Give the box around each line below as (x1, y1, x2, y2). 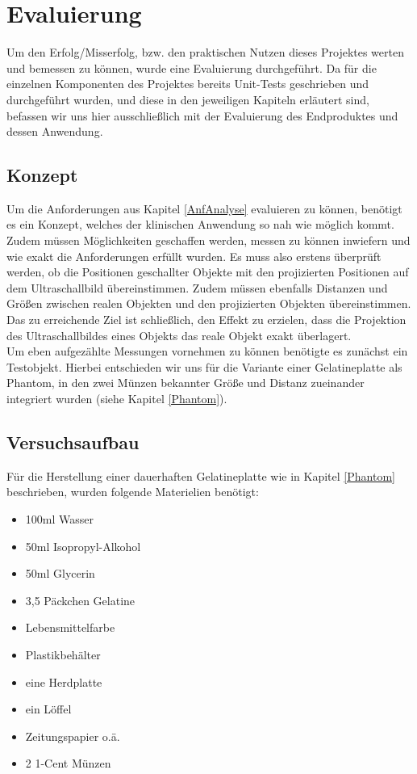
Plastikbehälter (25, 646, 101, 663)
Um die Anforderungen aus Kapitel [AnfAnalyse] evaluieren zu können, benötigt (6, 200, 402, 217)
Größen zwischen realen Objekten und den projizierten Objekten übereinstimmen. (6, 295, 411, 312)
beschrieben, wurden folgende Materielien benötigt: (6, 483, 259, 500)
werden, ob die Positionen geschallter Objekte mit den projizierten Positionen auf (6, 263, 409, 280)
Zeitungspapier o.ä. (25, 727, 120, 744)
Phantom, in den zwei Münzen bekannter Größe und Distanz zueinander (6, 374, 365, 391)
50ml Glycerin (25, 565, 95, 582)
